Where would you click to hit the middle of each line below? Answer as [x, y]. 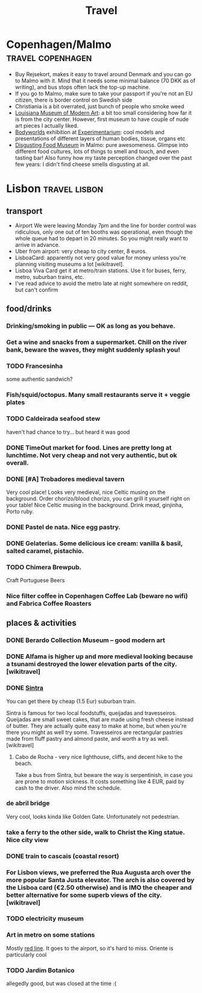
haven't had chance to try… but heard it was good [68, 432]
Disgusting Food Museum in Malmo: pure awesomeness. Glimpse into [102, 145]
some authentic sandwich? [39, 379]
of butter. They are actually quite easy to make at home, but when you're [96, 726]
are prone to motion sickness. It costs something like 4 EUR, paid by [99, 781]
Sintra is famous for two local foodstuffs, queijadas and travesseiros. [91, 713]
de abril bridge [28, 804]
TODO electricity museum [45, 919]
